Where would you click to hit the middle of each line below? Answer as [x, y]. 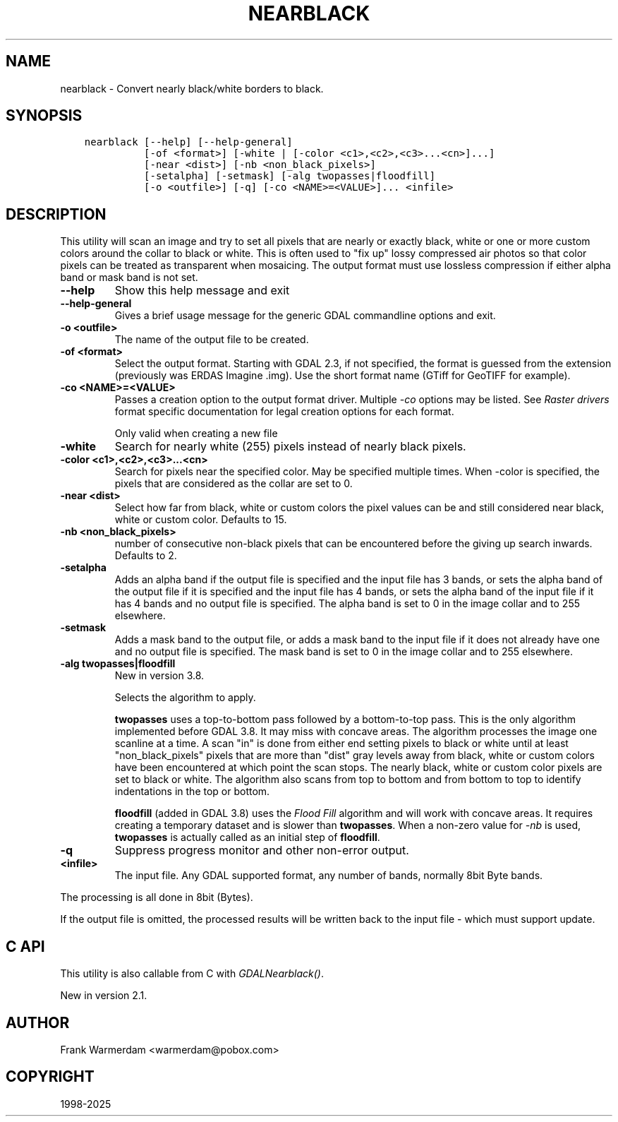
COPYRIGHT [50, 1077]
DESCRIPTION [56, 214]
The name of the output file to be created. [212, 340]
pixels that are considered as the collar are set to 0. [234, 484]
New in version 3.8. [159, 676]
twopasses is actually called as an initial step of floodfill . [247, 837]
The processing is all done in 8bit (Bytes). [157, 897]
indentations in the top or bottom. [192, 792]
